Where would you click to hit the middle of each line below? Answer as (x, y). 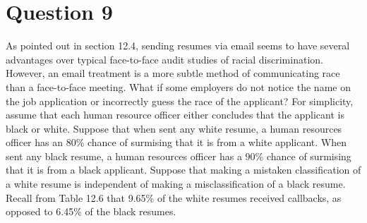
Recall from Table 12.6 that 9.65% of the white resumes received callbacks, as (174, 197)
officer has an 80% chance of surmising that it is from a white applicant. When (176, 142)
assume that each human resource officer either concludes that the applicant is (175, 115)
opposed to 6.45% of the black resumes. (91, 211)
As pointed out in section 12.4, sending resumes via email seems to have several (178, 46)
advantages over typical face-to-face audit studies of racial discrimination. (164, 59)
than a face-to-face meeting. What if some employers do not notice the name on (178, 86)
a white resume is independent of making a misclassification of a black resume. (176, 184)
